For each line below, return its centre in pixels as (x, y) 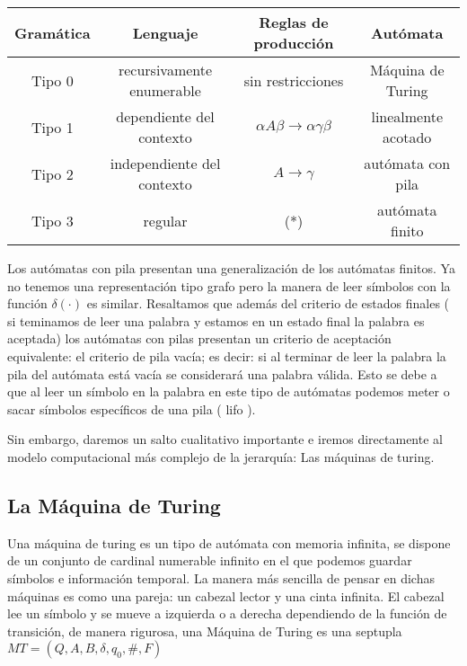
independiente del (165, 163)
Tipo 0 (52, 80)
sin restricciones (294, 80)
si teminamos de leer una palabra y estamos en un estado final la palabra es (216, 320)
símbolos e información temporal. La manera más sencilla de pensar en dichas (221, 577)
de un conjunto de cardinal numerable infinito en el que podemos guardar (210, 560)
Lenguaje (165, 32)
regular (165, 220)
